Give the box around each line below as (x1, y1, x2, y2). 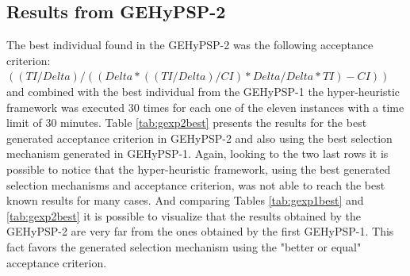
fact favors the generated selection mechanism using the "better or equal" (6, 238, 362, 255)
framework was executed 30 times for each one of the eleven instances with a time (6, 98, 404, 115)
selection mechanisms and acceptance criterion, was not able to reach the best (6, 176, 385, 193)
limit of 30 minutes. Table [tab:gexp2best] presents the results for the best (6, 114, 367, 131)
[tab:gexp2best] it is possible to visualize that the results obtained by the (6, 207, 362, 224)
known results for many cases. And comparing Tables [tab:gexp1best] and (6, 192, 364, 209)
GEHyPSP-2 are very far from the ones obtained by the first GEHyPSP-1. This (6, 223, 394, 240)
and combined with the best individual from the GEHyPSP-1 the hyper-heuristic (6, 82, 400, 99)
